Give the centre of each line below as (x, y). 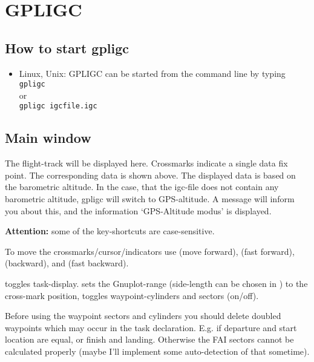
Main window (48, 138)
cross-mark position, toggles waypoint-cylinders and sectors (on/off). (132, 295)
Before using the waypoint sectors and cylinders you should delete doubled (143, 316)
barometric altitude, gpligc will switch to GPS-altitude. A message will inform (150, 199)
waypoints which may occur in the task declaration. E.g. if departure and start (151, 327)
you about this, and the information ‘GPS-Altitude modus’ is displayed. (138, 210)
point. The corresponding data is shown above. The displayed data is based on (150, 175)
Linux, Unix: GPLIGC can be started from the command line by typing (152, 73)
